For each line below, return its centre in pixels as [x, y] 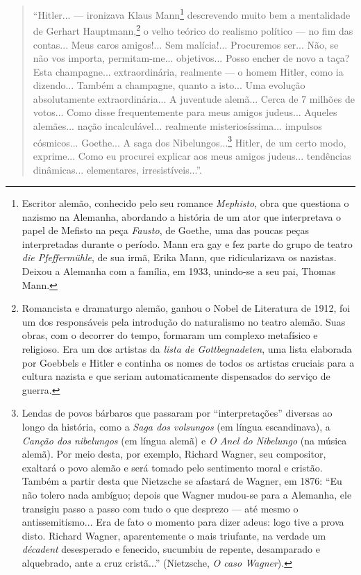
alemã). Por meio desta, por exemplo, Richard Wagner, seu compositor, [174, 454]
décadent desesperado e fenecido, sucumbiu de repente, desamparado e [171, 549]
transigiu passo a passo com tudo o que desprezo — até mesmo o [160, 508]
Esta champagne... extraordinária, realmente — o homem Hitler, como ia [188, 71]
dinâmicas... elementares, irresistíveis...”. [117, 169]
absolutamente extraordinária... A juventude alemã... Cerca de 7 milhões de [194, 98]
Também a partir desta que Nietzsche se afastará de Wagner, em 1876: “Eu [182, 481]
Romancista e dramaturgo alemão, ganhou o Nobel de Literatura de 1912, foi [186, 308]
